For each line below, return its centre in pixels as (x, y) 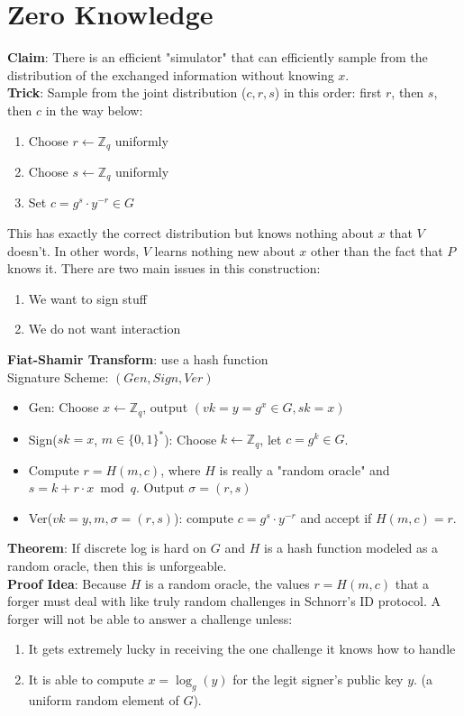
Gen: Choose (64, 407)
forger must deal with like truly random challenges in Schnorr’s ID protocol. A (224, 601)
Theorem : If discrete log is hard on (107, 548)
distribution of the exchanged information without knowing (171, 74)
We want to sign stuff (87, 298)
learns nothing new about (225, 250)
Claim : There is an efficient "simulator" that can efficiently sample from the (218, 57)
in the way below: (94, 110)
